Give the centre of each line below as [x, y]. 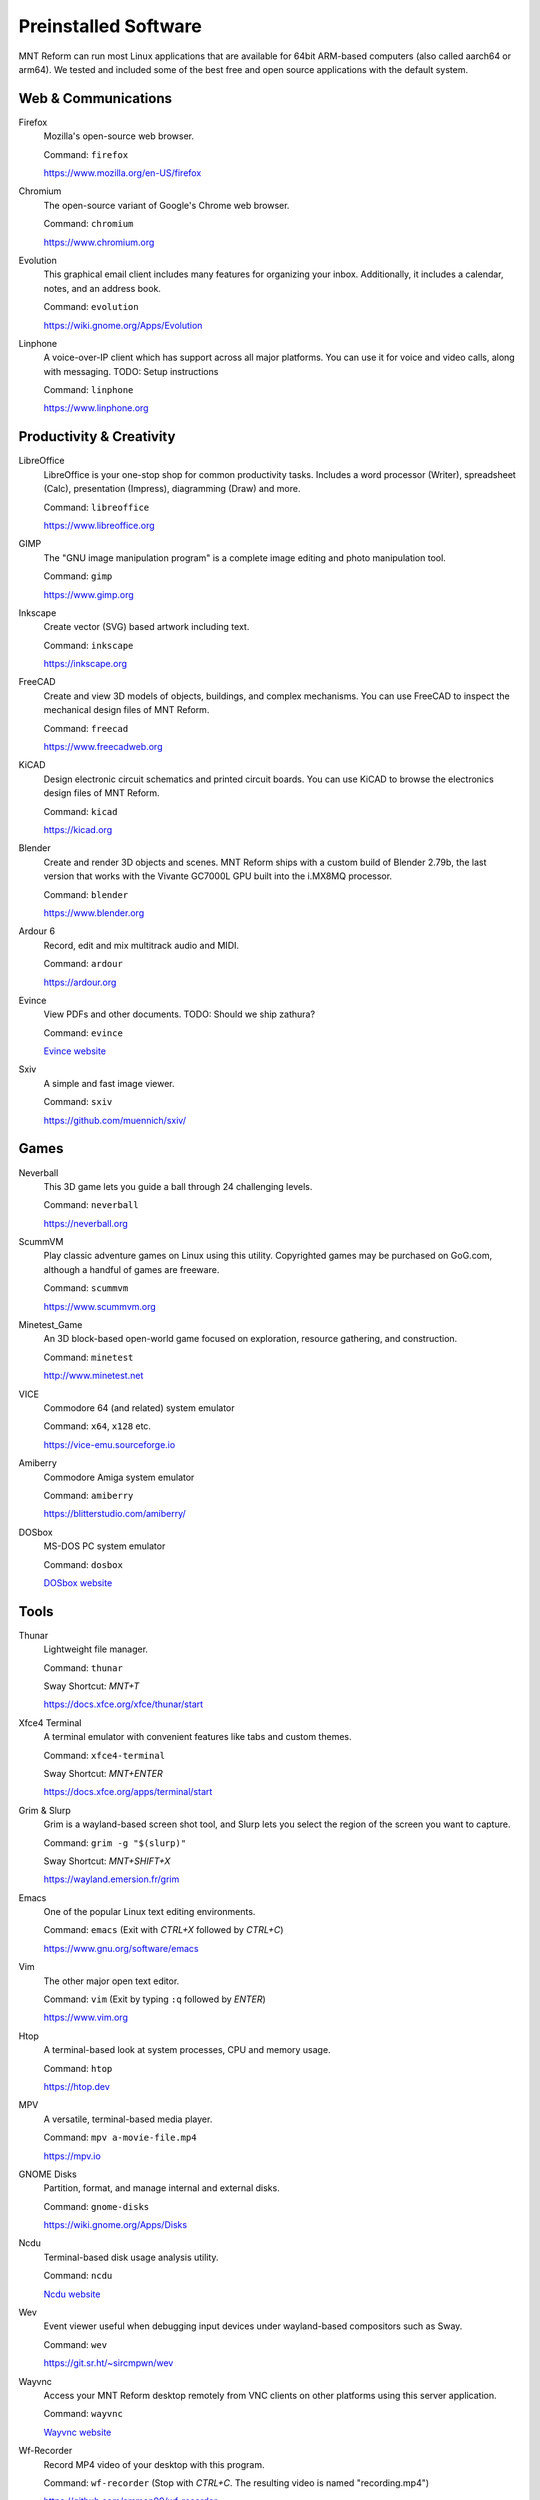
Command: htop [78, 2068]
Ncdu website [72, 2294]
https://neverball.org [86, 1223]
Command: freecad [86, 728]
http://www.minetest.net [93, 1376]
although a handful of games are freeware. [131, 1269]
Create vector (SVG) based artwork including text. [146, 627]
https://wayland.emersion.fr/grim [111, 1879]
